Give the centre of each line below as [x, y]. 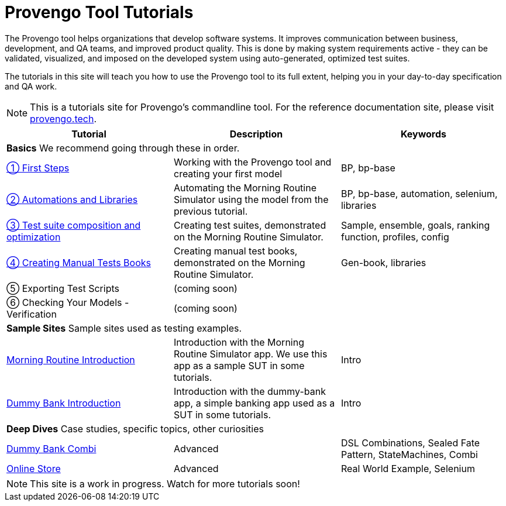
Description [256, 134]
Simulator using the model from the [251, 199]
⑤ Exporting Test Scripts [63, 288]
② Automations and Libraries [72, 199]
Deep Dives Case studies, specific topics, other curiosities [135, 428]
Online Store [34, 468]
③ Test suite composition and [74, 225]
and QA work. [31, 86]
